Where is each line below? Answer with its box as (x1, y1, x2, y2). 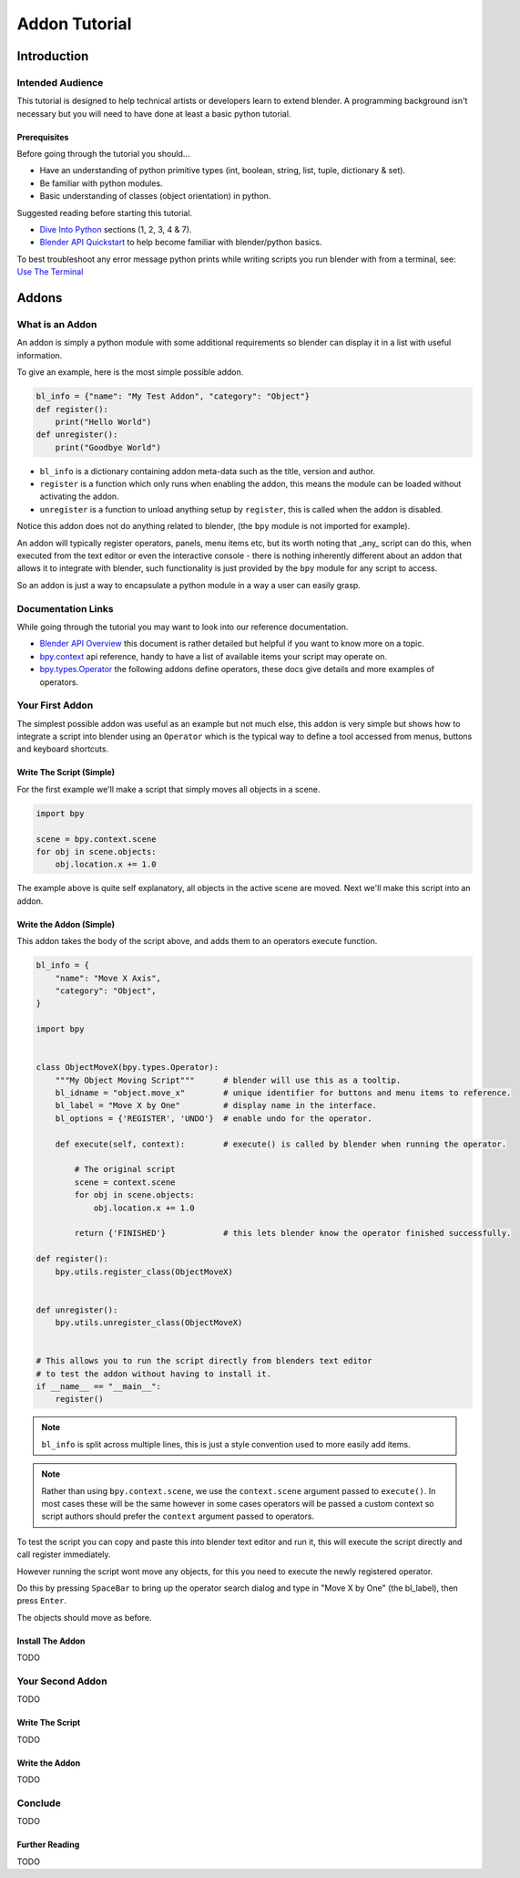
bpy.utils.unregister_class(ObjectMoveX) (55, 1318, 243, 1328)
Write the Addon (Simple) (16, 918, 116, 929)
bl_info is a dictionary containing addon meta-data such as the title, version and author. (39, 465, 376, 476)
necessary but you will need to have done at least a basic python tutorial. (16, 108, 291, 119)
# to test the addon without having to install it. (36, 1368, 272, 1379)
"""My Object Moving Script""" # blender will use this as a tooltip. (55, 1074, 402, 1085)
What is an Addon (16, 318, 97, 330)
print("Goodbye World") (55, 442, 161, 452)
